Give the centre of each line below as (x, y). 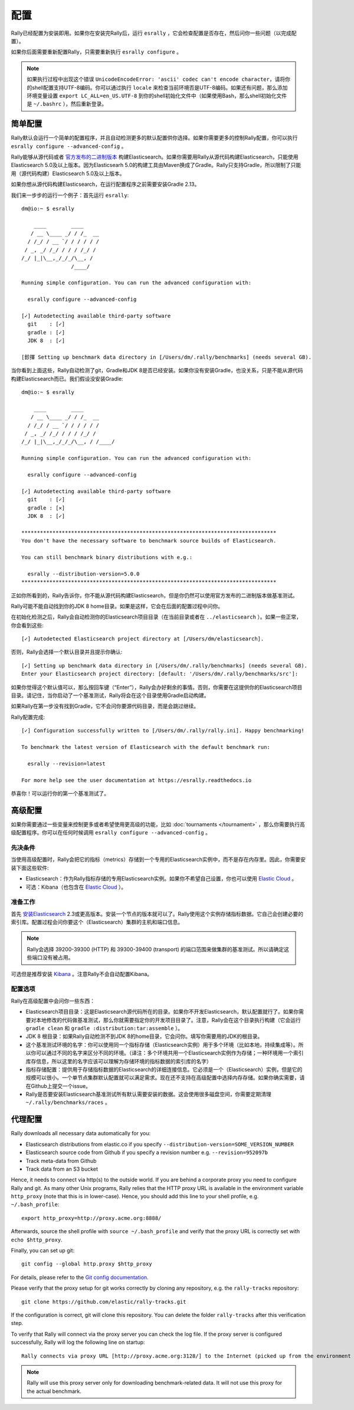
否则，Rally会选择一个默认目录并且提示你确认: (67, 652)
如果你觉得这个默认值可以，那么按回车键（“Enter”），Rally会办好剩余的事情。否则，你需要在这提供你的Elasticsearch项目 (157, 687)
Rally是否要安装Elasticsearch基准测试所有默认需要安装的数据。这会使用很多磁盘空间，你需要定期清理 (148, 1095)
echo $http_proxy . (37, 1240)
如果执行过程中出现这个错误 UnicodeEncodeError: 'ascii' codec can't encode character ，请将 (156, 79)
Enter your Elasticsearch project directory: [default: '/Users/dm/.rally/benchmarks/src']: (160, 674)
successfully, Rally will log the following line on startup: (78, 1342)
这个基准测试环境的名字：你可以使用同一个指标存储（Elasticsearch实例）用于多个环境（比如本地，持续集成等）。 (162, 1044)
